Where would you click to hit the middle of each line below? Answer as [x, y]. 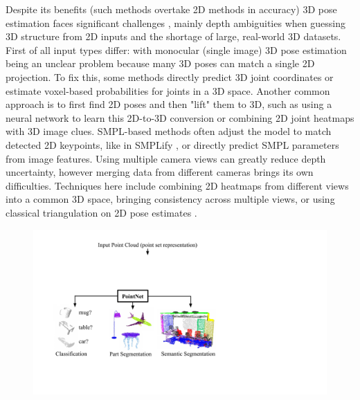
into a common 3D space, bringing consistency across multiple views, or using [170, 199]
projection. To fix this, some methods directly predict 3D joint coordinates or [170, 76]
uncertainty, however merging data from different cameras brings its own [160, 172]
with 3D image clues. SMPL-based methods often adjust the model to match [169, 131]
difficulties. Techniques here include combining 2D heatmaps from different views [177, 185]
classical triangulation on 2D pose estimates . [101, 212]
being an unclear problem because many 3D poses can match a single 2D [160, 63]
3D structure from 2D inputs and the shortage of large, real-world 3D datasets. [173, 36]
